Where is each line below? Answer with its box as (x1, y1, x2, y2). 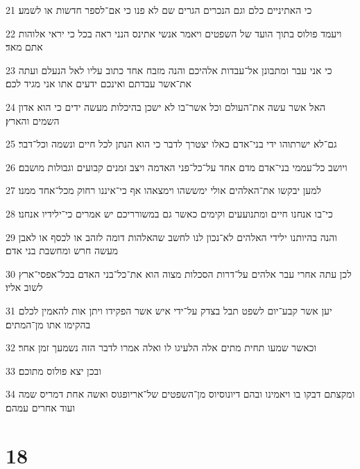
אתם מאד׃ (6, 39, 43, 54)
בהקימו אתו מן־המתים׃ (6, 317, 91, 331)
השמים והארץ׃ (6, 113, 60, 127)
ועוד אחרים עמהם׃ (6, 400, 76, 414)
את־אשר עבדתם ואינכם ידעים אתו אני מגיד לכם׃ (6, 76, 191, 91)
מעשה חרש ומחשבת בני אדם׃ (6, 243, 119, 258)
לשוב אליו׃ (6, 280, 43, 294)
